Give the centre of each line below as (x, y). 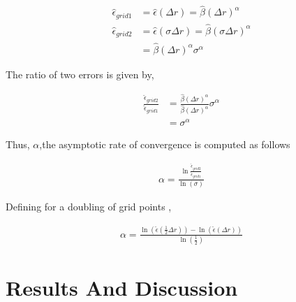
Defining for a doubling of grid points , (89, 207)
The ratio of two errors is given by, (80, 74)
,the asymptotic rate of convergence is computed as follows (165, 144)
